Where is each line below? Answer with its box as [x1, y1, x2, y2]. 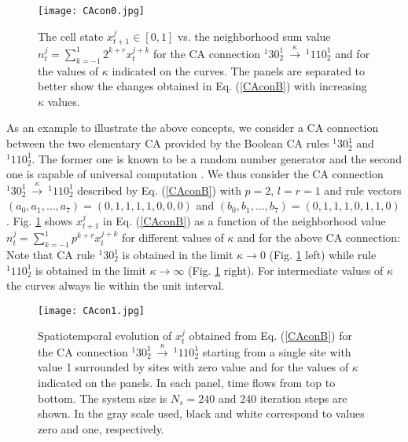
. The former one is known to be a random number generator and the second [31, 150, 402, 166]
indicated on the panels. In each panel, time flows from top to [38, 374, 336, 391]
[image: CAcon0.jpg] [38, 5, 145, 16]
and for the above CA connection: [237, 229, 401, 246]
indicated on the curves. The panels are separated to [112, 62, 366, 79]
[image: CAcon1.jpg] [38, 305, 145, 316]
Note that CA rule [6, 247, 95, 263]
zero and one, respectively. [38, 420, 164, 437]
